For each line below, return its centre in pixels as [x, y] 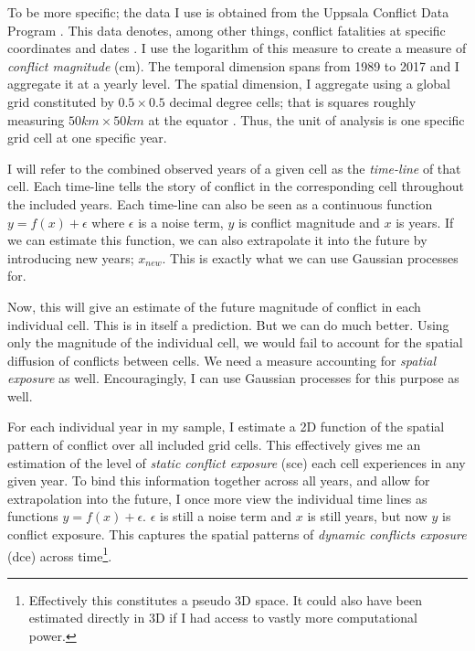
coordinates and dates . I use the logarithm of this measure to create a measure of [237, 48]
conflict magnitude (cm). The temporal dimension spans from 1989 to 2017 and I [233, 65]
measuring [36, 119]
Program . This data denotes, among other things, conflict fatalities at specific [227, 30]
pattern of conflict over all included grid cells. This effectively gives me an [214, 445]
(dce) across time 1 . [60, 554]
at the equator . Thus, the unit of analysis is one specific [306, 119]
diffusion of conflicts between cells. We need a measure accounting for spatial [222, 360]
